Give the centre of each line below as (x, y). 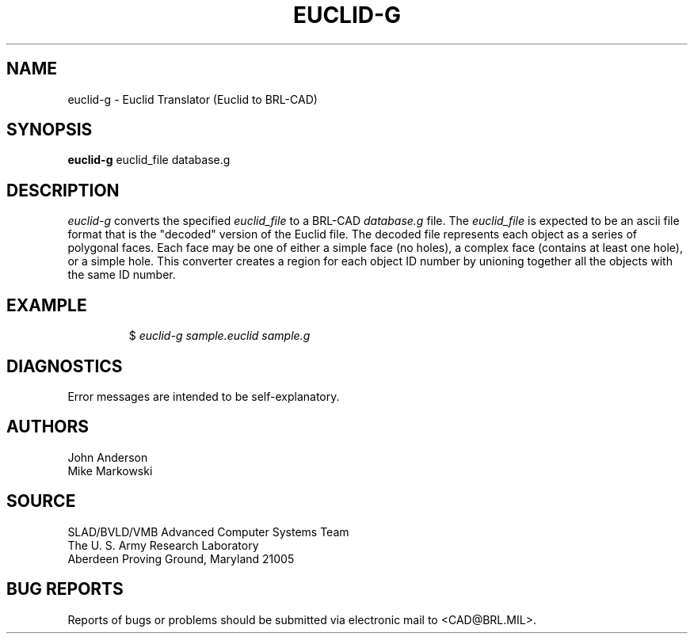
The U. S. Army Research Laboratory (163, 545)
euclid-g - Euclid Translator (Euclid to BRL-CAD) (193, 99)
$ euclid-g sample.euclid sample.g (219, 336)
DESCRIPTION (63, 190)
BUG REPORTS (65, 589)
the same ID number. (122, 275)
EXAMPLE (47, 305)
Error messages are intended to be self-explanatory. (204, 396)
